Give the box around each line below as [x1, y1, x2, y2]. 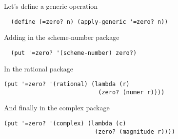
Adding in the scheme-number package [4, 32, 119, 42]
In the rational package [4, 63, 73, 73]
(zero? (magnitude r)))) [95, 128, 175, 135]
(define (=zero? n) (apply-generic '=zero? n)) [11, 18, 168, 25]
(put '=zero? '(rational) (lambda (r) [4, 81, 130, 88]
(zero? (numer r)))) [98, 88, 165, 96]
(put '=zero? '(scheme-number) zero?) [11, 49, 137, 56]
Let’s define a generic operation [4, 1, 98, 11]
